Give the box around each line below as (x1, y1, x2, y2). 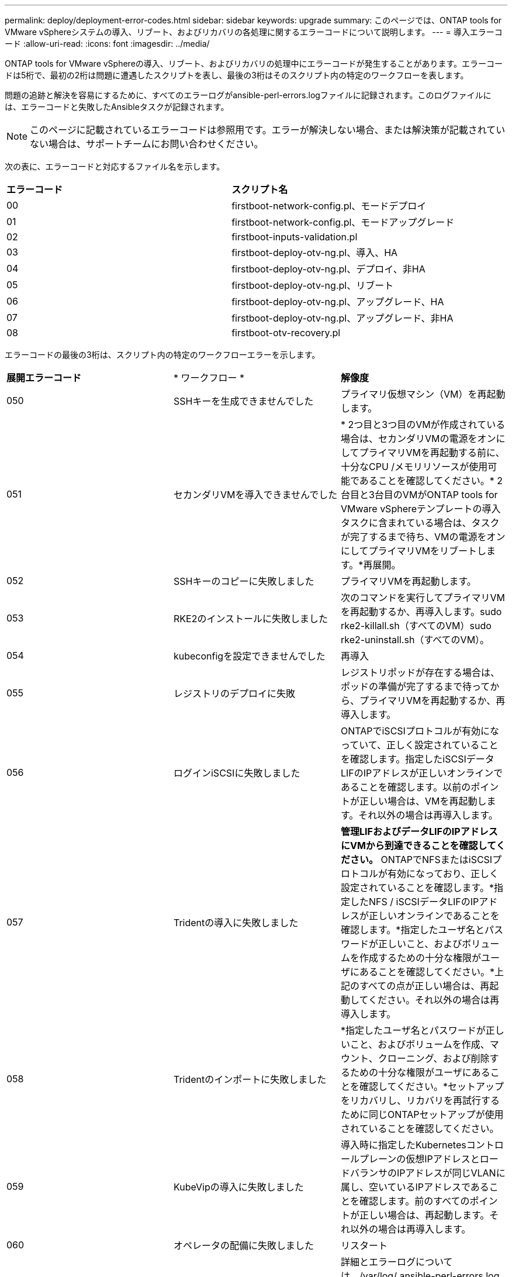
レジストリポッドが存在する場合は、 (340, 667, 500, 678)
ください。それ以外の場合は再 (368, 994, 500, 1006)
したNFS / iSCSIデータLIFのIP (350, 896, 479, 907)
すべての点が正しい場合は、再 (359, 980, 490, 992)
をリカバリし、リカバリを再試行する (340, 1095, 500, 1106)
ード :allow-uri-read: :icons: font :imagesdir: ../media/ (5, 39, 210, 49)
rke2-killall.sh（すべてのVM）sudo (340, 620, 492, 631)
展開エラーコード (6, 372, 82, 384)
